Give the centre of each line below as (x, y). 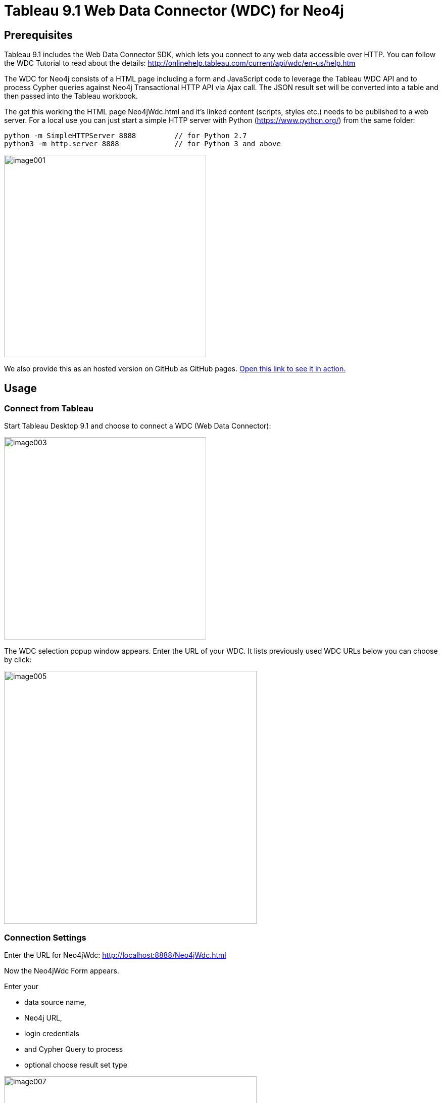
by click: (18, 660)
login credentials (52, 1034)
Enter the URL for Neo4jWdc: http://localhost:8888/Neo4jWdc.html (115, 955)
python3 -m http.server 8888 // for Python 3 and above (142, 144)
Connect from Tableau (49, 409)
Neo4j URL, (43, 1018)
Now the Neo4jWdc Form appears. (62, 971)
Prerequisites (38, 35)
